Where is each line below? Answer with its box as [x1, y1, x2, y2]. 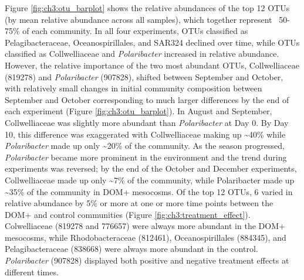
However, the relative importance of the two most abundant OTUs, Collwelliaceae [5, 59, 299, 71]
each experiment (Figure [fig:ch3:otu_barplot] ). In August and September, [5, 105, 272, 117]
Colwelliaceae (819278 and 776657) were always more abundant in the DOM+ [5, 220, 285, 232]
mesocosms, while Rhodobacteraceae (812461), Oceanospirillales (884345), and [5, 231, 286, 243]
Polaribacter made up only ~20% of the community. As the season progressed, [5, 139, 285, 152]
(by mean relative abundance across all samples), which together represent [5, 13, 272, 25]
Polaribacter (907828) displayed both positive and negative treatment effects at [5, 254, 289, 267]
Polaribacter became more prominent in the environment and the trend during [5, 151, 287, 163]
